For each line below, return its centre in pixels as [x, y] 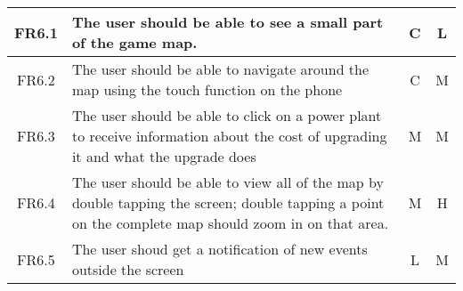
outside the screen [128, 269]
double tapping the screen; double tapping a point [228, 202]
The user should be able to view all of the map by [227, 182]
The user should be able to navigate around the [220, 69]
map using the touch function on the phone [207, 89]
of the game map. [134, 42]
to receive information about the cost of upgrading [229, 136]
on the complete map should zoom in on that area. [230, 223]
